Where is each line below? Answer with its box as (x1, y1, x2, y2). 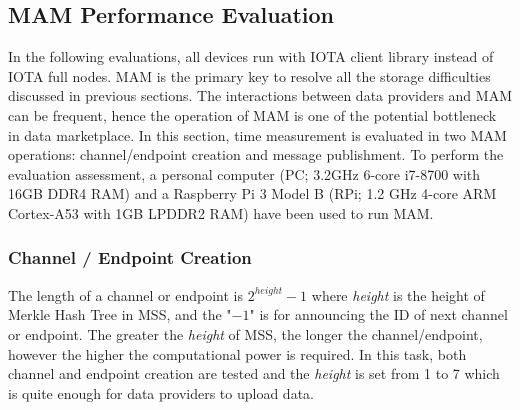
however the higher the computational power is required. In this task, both (8, 343, 467, 364)
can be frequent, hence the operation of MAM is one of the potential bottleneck (8, 104, 497, 125)
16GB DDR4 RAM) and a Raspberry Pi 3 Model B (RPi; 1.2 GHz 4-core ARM (8, 183, 497, 204)
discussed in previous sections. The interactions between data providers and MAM (8, 85, 512, 106)
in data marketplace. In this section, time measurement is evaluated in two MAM (8, 124, 507, 145)
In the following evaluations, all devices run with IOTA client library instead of (8, 46, 494, 67)
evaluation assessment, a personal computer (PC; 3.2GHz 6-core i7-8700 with (8, 163, 481, 184)
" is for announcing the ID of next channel (249, 304, 508, 325)
